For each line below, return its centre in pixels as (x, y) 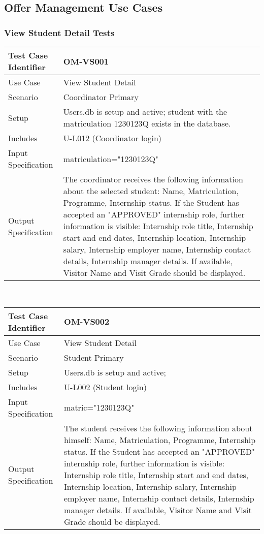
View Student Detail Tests (59, 32)
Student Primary (94, 357)
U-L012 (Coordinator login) (112, 138)
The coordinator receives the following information (153, 179)
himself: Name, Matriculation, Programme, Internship (160, 439)
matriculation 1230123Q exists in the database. (147, 123)
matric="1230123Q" (99, 407)
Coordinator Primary (101, 97)
